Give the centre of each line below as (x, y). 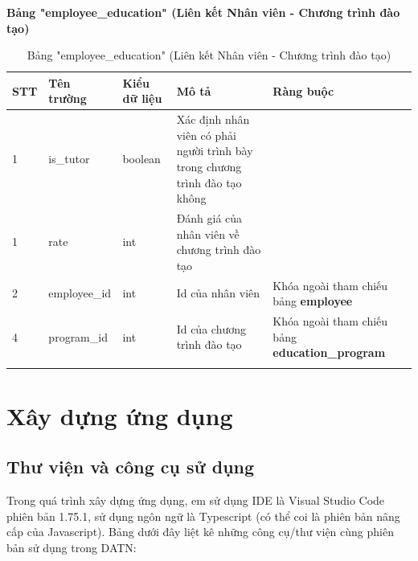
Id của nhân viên (218, 293)
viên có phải (206, 135)
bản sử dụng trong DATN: (72, 547)
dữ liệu (142, 98)
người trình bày (215, 151)
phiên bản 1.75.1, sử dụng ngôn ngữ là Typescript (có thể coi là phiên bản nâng (203, 516)
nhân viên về (208, 233)
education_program (329, 352)
